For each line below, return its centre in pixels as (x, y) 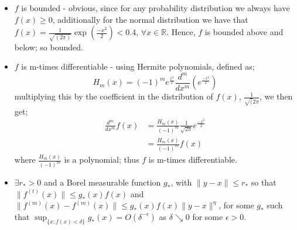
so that (264, 182)
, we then (276, 96)
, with (181, 182)
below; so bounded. (49, 47)
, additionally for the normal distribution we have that (150, 19)
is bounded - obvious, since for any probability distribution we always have (156, 8)
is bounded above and (244, 32)
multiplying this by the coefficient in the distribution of (114, 96)
